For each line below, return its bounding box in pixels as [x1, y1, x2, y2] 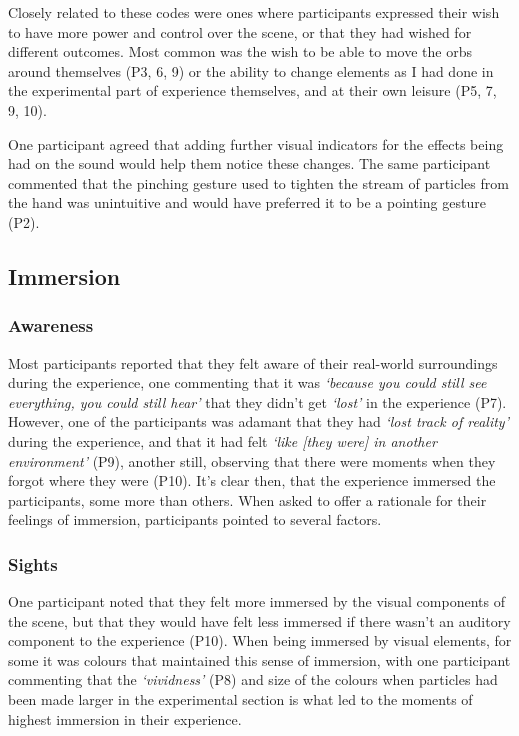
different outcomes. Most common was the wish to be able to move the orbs [8, 41, 472, 62]
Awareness [8, 313, 94, 338]
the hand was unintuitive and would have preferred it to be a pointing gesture [8, 192, 486, 213]
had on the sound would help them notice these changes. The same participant [8, 153, 491, 174]
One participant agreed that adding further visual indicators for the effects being [8, 133, 504, 154]
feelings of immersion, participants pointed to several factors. [8, 509, 382, 530]
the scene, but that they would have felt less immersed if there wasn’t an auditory [8, 610, 511, 631]
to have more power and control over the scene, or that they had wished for [8, 21, 472, 42]
